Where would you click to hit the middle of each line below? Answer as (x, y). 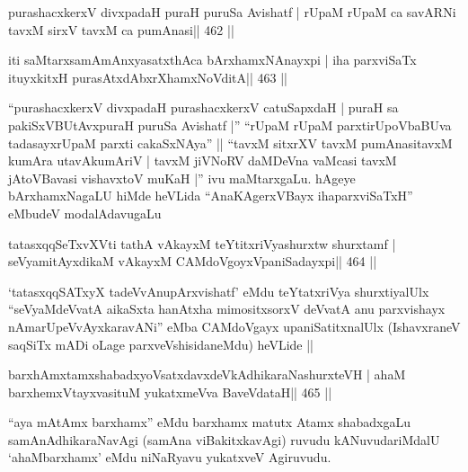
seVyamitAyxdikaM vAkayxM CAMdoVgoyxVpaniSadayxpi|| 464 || (193, 261)
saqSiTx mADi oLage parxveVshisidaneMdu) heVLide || (161, 344)
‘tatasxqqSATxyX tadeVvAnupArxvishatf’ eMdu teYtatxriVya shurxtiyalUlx (219, 291)
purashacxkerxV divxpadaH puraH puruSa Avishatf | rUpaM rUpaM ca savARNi (232, 12)
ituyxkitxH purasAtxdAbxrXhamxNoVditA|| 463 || (148, 77)
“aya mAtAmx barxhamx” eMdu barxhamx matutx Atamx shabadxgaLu (209, 422)
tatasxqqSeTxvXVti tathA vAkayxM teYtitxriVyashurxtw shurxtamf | (202, 243)
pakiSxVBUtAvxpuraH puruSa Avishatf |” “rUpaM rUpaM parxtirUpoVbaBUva (230, 125)
